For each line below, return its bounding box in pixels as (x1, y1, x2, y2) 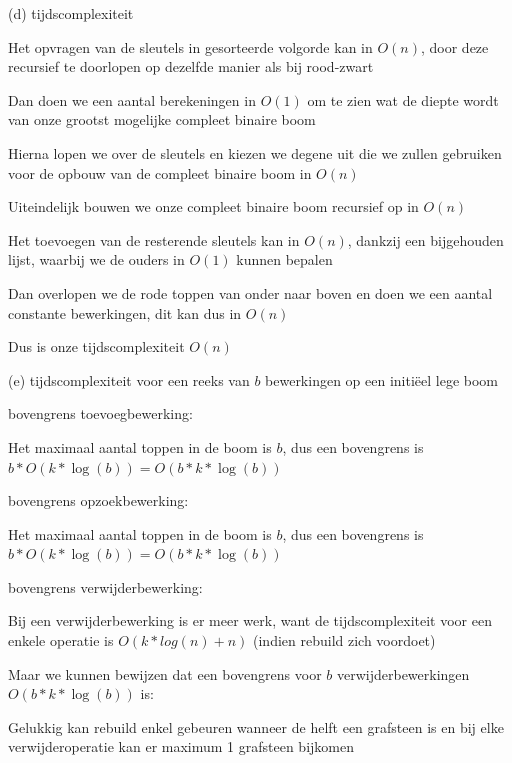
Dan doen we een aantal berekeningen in (8, 89, 256, 110)
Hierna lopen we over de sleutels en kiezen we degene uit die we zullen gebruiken (8, 142, 502, 163)
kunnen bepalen (236, 249, 333, 270)
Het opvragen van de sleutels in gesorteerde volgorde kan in (8, 36, 373, 57)
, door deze (420, 36, 489, 57)
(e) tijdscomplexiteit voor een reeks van (8, 369, 250, 390)
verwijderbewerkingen (336, 663, 470, 684)
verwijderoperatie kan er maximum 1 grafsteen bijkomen (8, 736, 354, 757)
